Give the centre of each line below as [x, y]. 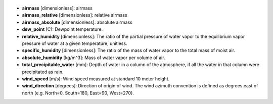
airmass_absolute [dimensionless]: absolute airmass [77, 22]
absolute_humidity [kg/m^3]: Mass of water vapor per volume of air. [94, 58]
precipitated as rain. [43, 72]
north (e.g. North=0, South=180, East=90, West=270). [78, 93]
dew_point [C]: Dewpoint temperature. [62, 29]
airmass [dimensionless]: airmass [57, 8]
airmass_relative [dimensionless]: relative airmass [75, 15]
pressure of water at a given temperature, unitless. [75, 43]
